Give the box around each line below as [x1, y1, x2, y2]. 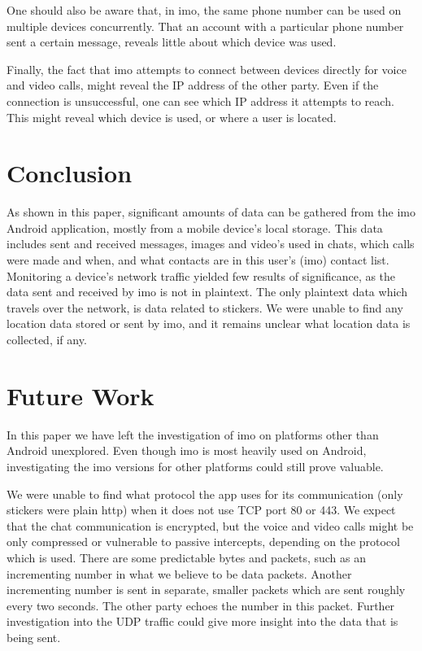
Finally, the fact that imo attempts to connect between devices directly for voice [7, 60, 407, 77]
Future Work [7, 378, 154, 412]
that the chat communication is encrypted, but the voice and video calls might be [7, 517, 414, 534]
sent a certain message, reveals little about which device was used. [7, 33, 337, 50]
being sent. [7, 628, 61, 645]
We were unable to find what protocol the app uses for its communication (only [7, 485, 403, 502]
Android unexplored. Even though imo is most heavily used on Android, [7, 442, 367, 459]
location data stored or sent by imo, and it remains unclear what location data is [7, 315, 411, 332]
